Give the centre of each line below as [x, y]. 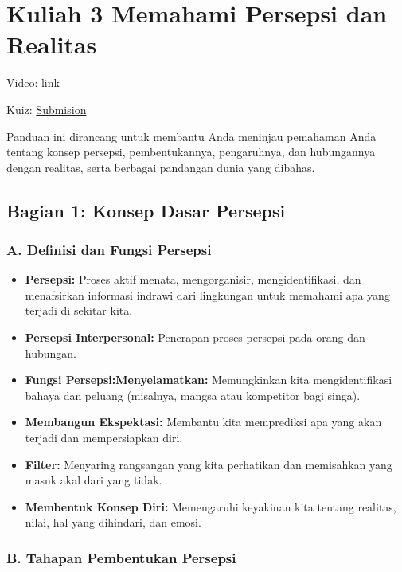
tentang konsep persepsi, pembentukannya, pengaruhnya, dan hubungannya [191, 152]
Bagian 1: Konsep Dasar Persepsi [146, 210]
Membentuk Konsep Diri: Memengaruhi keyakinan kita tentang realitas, [211, 506]
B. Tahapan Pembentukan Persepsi [121, 557]
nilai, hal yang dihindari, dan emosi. [113, 522]
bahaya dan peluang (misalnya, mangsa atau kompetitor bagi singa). [193, 395]
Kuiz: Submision [47, 109]
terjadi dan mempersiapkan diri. [104, 438]
